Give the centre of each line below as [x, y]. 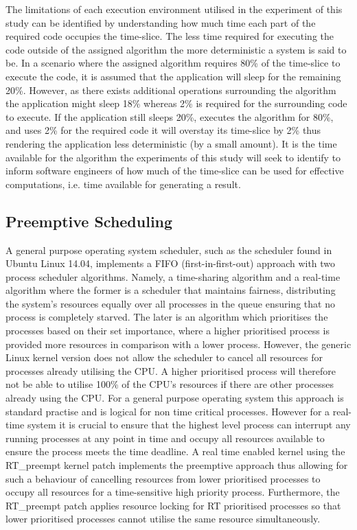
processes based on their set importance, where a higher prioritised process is [168, 331]
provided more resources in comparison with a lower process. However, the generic [178, 344]
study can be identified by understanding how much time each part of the [161, 22]
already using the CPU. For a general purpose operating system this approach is [175, 398]
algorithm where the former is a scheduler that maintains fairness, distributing [171, 290]
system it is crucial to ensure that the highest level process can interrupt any [189, 425]
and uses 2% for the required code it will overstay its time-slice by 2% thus [163, 130]
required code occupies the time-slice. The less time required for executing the [170, 36]
